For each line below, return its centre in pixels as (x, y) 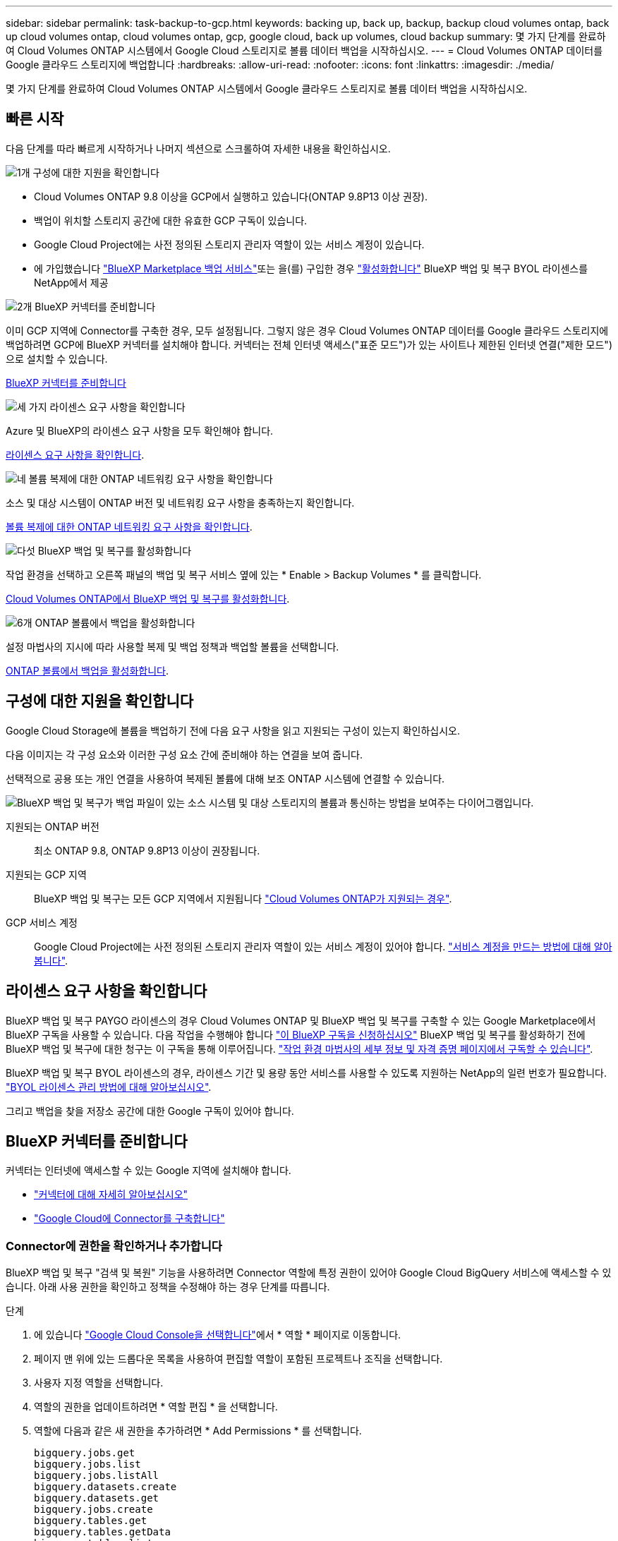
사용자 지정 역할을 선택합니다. (99, 1383)
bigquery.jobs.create (93, 1510)
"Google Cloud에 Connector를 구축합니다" (129, 1219)
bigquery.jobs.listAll (97, 1476)
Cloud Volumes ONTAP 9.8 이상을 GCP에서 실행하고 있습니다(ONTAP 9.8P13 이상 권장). (231, 196)
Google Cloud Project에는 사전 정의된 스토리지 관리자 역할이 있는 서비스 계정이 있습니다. (229, 244)
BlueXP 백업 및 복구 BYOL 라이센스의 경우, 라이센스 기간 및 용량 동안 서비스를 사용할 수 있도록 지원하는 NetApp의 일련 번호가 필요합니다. (306, 1072)
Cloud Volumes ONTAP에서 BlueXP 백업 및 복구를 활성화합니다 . (148, 598)
